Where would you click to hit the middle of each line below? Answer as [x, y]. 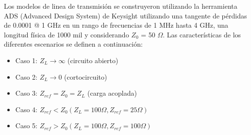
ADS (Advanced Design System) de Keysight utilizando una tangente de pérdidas [125, 15]
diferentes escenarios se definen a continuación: [73, 44]
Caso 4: [26, 109]
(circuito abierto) [93, 60]
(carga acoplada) [112, 93]
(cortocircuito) [86, 76]
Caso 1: [26, 60]
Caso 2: [26, 76]
